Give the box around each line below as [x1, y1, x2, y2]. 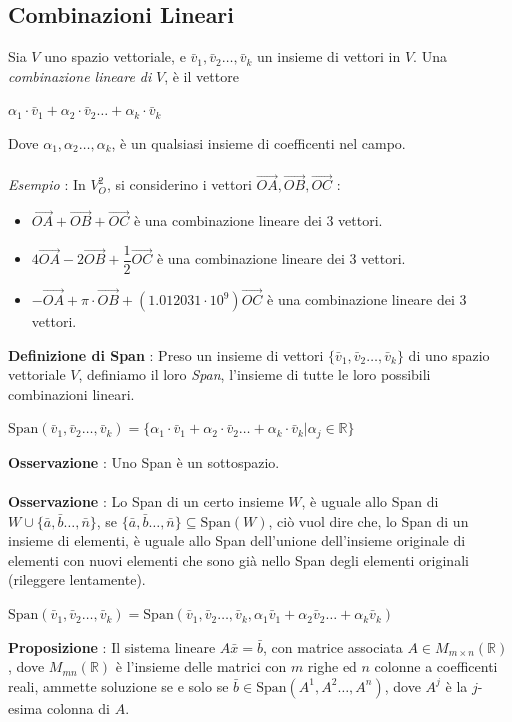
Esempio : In [8, 174, 86, 195]
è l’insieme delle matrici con [115, 656, 287, 677]
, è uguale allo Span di [301, 491, 439, 512]
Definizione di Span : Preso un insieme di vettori [8, 344, 324, 365]
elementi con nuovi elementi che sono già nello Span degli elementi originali [8, 549, 469, 570]
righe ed [307, 656, 357, 677]
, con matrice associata [263, 636, 403, 657]
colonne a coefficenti [374, 656, 498, 677]
